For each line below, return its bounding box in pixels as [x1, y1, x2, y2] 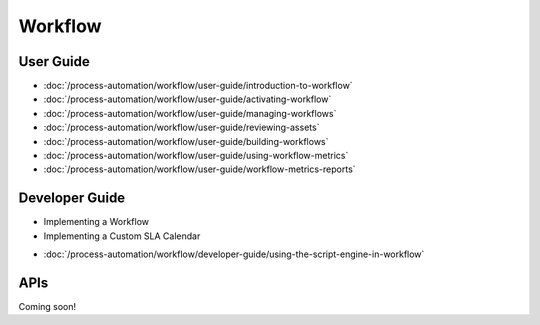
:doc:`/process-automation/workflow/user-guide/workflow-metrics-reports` [43, 163, 356, 175]
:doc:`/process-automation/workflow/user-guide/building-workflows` [43, 135, 329, 147]
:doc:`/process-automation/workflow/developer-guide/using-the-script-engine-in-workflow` [43, 248, 425, 260]
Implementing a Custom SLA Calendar [43, 230, 201, 242]
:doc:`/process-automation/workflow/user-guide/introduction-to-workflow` [43, 80, 354, 92]
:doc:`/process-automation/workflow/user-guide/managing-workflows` [43, 107, 337, 119]
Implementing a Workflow [43, 216, 150, 228]
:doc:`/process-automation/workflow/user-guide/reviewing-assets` [43, 121, 320, 134]
